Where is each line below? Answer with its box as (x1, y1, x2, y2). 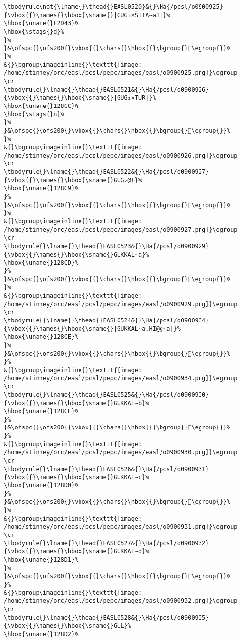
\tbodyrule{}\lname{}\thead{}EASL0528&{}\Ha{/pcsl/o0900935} (4, 614, 209, 621)
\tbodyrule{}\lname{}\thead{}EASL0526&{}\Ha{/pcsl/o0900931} (4, 465, 209, 473)
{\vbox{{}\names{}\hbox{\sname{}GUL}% (4, 622, 131, 630)
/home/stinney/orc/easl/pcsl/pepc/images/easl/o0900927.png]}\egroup (4, 226, 238, 233)
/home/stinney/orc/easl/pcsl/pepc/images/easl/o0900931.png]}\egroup (4, 523, 238, 531)
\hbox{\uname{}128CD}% (4, 259, 79, 267)
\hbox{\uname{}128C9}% (4, 185, 79, 192)
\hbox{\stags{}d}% (4, 28, 64, 35)
